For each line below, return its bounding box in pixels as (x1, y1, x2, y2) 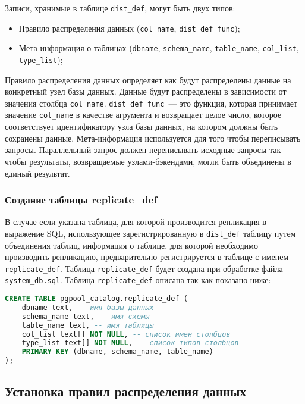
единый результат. (5, 167, 70, 179)
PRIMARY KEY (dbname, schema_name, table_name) (21, 347, 213, 356)
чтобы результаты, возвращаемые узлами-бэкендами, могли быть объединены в (5, 155, 291, 167)
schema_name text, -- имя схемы (21, 312, 150, 321)
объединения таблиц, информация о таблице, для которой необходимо (5, 239, 258, 251)
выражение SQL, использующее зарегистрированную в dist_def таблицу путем (5, 227, 296, 239)
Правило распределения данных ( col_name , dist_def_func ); (18, 21, 240, 34)
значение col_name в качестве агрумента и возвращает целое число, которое (5, 108, 282, 121)
